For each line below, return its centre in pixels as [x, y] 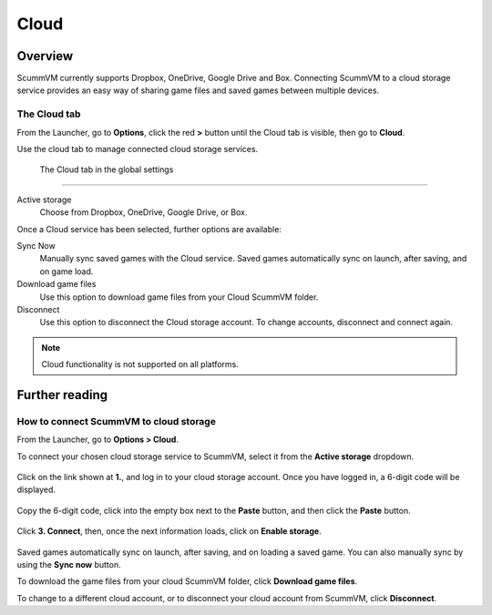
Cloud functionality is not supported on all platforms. [140, 364]
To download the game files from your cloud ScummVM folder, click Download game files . [187, 581]
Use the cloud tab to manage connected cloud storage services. [138, 149]
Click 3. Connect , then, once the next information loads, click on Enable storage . [169, 531]
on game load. [67, 271]
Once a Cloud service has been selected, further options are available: [149, 229]
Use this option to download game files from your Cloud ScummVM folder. [179, 297]
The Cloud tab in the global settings [107, 169]
